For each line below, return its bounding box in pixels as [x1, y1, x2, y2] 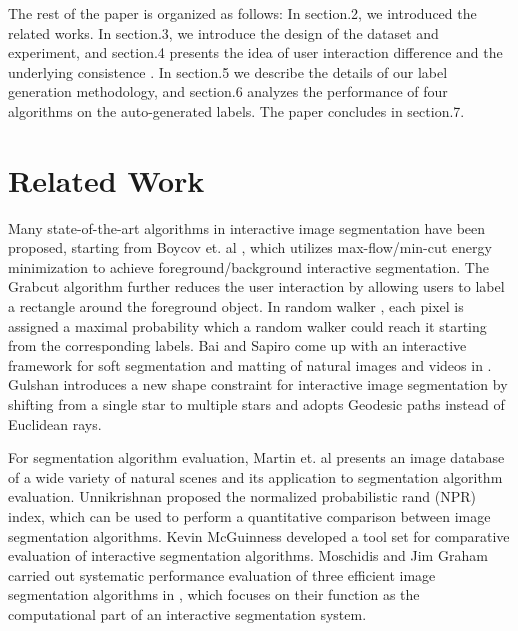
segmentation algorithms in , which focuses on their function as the [8, 584, 420, 605]
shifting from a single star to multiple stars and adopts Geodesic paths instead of [8, 394, 505, 415]
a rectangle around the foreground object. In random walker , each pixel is [8, 296, 464, 317]
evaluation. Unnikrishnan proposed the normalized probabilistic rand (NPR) [8, 486, 476, 507]
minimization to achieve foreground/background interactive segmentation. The [8, 256, 489, 277]
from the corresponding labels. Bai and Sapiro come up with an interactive [8, 335, 467, 356]
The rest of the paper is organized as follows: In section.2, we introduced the [8, 3, 477, 23]
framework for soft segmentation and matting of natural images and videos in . [8, 354, 492, 375]
